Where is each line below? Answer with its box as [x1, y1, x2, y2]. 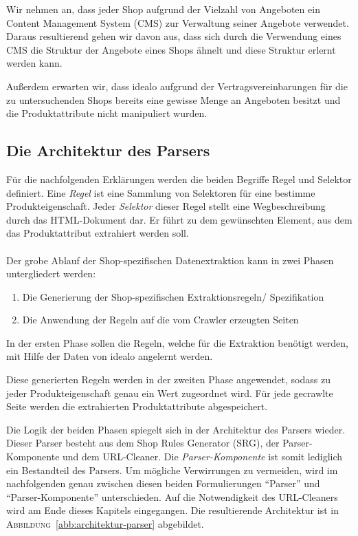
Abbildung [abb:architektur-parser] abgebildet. [6, 517, 204, 531]
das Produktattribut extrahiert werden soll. [6, 226, 189, 240]
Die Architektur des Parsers [6, 140, 210, 161]
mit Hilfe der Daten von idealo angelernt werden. [6, 349, 213, 363]
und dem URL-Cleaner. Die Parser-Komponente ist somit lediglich [63, 449, 343, 464]
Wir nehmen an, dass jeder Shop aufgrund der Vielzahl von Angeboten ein [6, 2, 320, 16]
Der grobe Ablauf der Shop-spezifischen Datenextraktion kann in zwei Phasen [6, 253, 334, 267]
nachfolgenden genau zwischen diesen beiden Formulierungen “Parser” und [6, 476, 320, 491]
